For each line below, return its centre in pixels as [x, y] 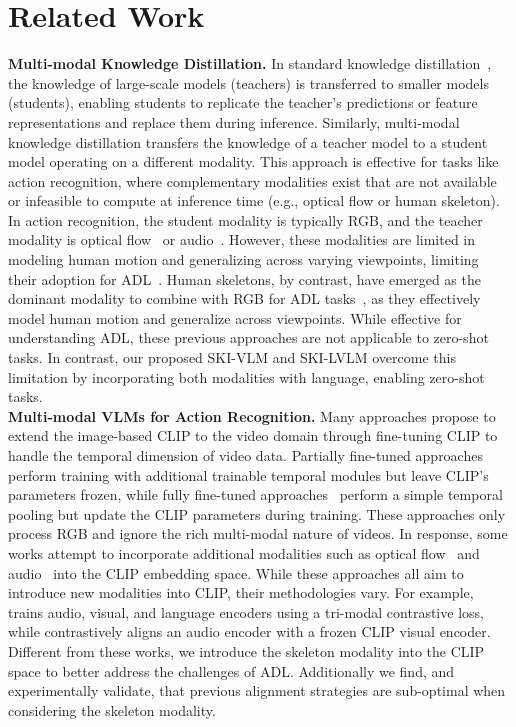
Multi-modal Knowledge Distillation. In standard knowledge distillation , [250, 63]
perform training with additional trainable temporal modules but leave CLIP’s [248, 474]
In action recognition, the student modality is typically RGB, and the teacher [245, 219]
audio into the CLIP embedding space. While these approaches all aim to [236, 572]
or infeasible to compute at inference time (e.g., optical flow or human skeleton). [254, 200]
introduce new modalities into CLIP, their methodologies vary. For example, [241, 592]
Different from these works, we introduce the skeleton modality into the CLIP [246, 650]
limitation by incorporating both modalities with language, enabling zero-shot [246, 376]
